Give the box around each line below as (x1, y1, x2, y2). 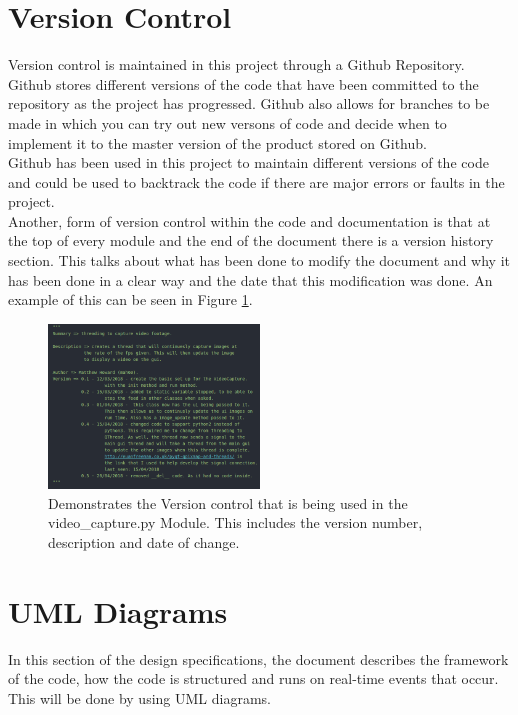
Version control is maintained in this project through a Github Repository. (8, 54, 465, 75)
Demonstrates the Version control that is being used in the (48, 492, 408, 513)
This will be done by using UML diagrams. (8, 687, 271, 708)
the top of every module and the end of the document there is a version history (8, 230, 494, 251)
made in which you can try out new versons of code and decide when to (8, 112, 447, 133)
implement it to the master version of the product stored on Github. (8, 132, 427, 153)
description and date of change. (48, 531, 240, 552)
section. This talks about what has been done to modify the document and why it (8, 250, 510, 271)
